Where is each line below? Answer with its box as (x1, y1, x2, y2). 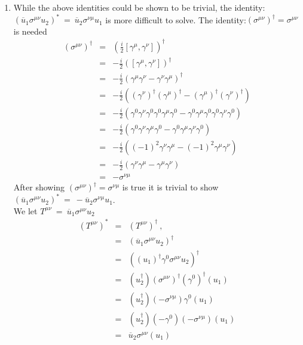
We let (13, 204, 38, 217)
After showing (13, 181, 65, 193)
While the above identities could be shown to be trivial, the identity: (13, 1, 265, 13)
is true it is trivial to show (122, 181, 219, 193)
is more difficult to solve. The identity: (105, 13, 246, 26)
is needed (13, 24, 47, 37)
